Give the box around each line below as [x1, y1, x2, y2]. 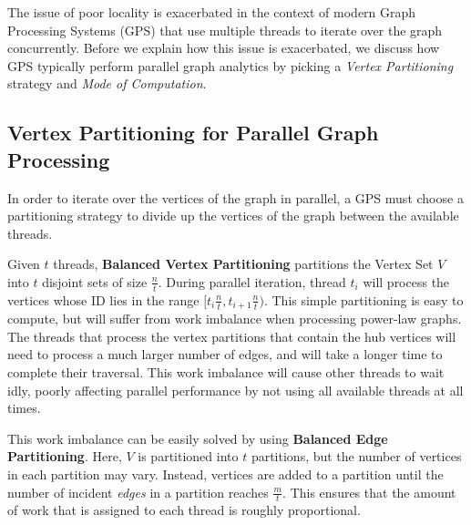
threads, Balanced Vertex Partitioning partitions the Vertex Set [53, 254, 434, 273]
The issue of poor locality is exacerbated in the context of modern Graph [7, 3, 416, 21]
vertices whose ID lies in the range [7, 290, 200, 309]
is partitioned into [138, 447, 239, 466]
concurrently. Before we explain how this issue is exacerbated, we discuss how [7, 38, 440, 57]
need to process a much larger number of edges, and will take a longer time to [7, 345, 443, 364]
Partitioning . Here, [7, 447, 122, 466]
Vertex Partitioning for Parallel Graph [7, 118, 379, 147]
